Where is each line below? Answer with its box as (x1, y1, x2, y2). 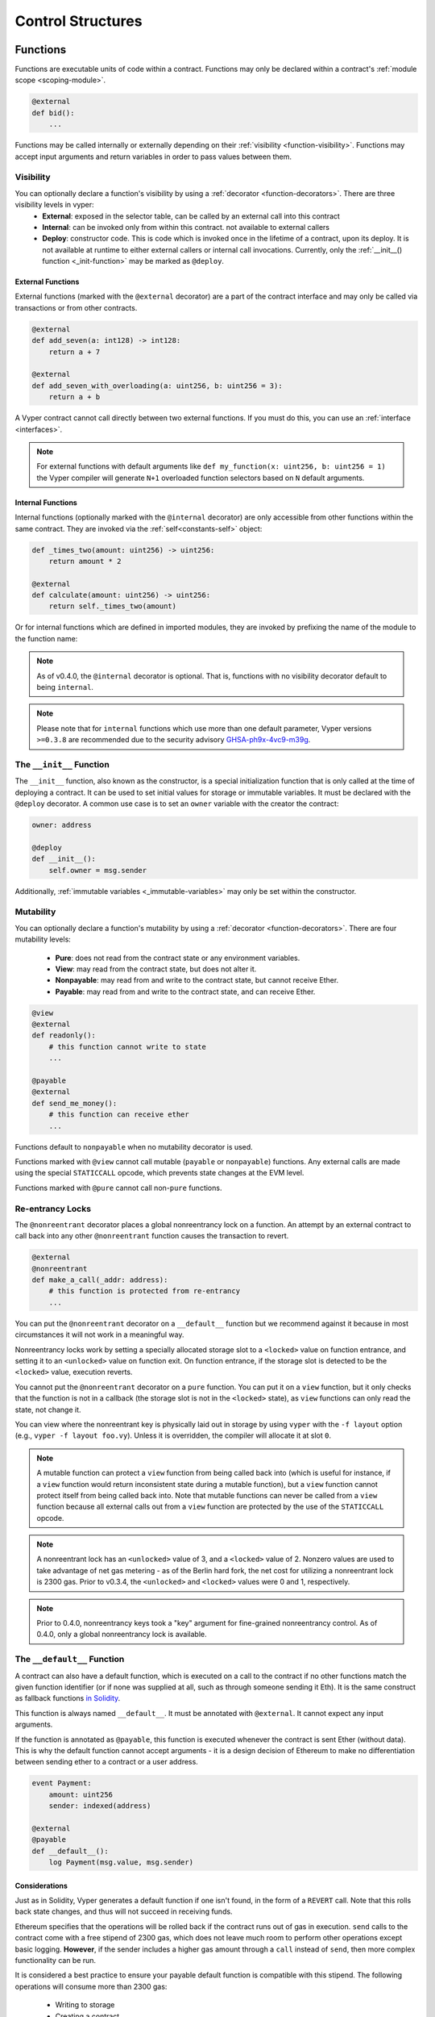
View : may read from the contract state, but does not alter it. (55, 964, 257, 974)
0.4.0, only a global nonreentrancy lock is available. (36, 1630, 207, 1639)
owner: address (31, 821, 92, 830)
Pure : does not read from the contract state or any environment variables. (55, 953, 300, 963)
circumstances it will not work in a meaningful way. (14, 1330, 184, 1339)
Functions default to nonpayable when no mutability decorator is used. (14, 1142, 253, 1151)
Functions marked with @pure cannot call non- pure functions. (14, 1183, 222, 1192)
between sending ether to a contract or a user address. (14, 1757, 199, 1767)
